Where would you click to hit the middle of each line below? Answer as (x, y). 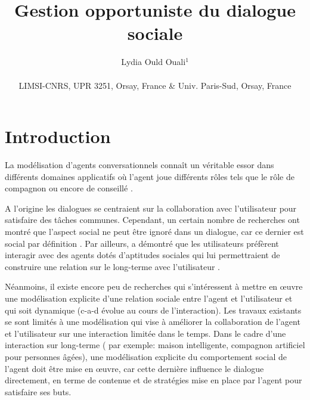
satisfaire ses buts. (38, 391)
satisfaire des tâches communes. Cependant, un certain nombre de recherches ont (152, 220)
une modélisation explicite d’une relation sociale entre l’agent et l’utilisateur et (149, 298)
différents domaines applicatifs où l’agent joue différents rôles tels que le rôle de (150, 176)
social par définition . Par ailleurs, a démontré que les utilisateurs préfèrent (142, 243)
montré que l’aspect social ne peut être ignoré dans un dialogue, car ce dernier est (154, 231)
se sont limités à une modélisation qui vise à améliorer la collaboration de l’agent (153, 322)
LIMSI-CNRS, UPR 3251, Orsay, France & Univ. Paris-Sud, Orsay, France (155, 85)
